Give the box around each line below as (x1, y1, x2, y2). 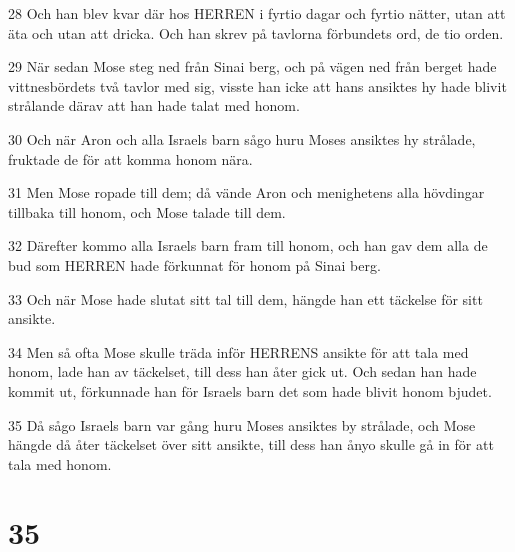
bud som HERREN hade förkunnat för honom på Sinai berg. (8, 254, 381, 275)
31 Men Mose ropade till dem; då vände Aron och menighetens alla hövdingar (8, 182, 485, 203)
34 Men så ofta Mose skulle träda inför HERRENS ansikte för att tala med (8, 341, 469, 362)
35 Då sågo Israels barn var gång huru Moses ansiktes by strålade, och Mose (8, 414, 476, 435)
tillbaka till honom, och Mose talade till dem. (8, 201, 286, 222)
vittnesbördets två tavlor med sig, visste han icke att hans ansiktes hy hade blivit (8, 75, 507, 96)
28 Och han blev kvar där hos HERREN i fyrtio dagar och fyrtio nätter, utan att (8, 3, 506, 23)
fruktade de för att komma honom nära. (8, 148, 253, 169)
